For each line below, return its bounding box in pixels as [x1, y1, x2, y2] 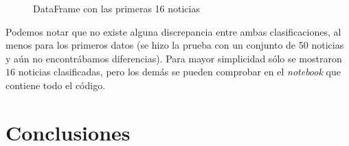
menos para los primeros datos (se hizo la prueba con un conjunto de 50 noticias [5, 38, 344, 52]
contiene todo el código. [5, 77, 106, 92]
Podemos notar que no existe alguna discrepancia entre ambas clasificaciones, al [5, 24, 341, 38]
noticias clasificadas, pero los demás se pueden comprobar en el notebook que [18, 64, 341, 79]
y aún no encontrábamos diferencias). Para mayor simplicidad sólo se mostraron [5, 51, 342, 65]
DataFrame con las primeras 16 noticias [33, 1, 200, 15]
